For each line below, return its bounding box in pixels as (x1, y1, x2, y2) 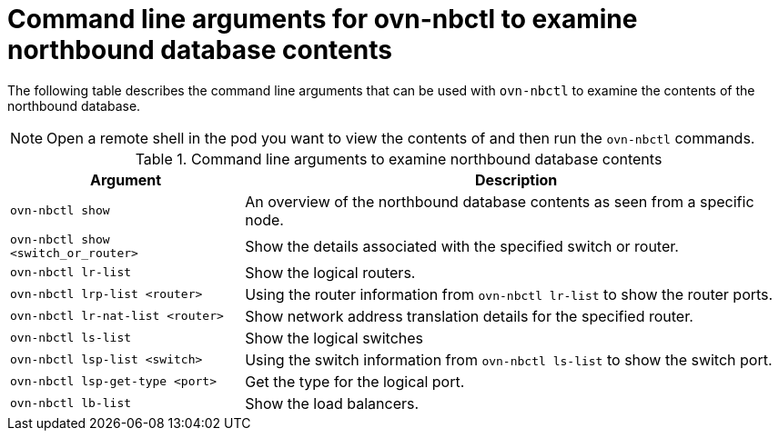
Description (474, 170, 558, 189)
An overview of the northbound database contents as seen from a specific (245, 192, 754, 211)
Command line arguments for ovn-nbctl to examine (7, 4, 638, 35)
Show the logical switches (245, 328, 424, 347)
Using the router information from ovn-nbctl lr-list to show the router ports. (245, 284, 774, 304)
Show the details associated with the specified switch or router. (245, 236, 679, 255)
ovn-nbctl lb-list (10, 396, 132, 411)
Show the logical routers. (245, 263, 416, 282)
